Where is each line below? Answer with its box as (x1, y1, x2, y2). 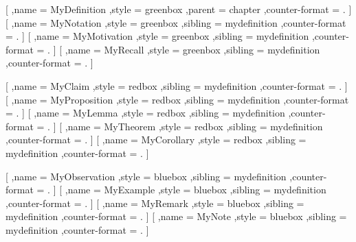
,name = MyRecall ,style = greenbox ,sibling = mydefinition (65, 42, 320, 56)
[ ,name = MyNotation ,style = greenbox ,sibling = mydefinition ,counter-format (5, 15, 346, 29)
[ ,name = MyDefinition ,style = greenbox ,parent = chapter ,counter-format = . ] (5, 2, 352, 16)
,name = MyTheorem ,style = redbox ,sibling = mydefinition (65, 119, 323, 133)
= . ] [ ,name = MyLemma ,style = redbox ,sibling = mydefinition (5, 106, 285, 120)
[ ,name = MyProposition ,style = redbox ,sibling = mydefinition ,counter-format (5, 92, 349, 106)
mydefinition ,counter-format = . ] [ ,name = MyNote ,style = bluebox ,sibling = (5, 209, 347, 223)
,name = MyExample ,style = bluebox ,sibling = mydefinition (65, 182, 326, 197)
